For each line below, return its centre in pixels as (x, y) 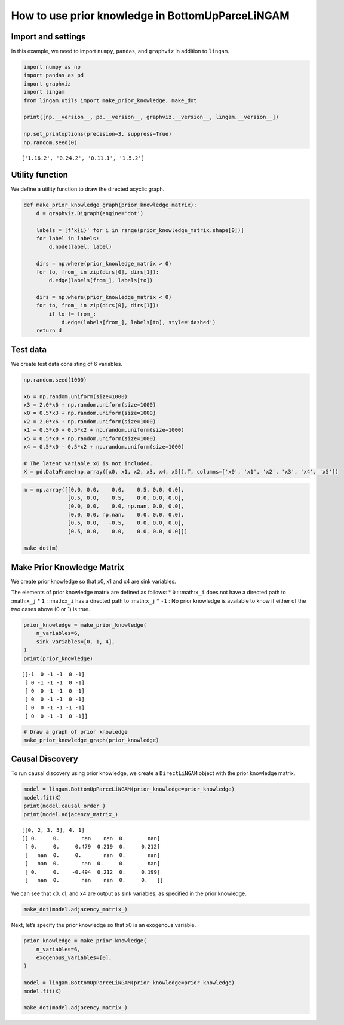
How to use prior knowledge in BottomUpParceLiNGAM (150, 16)
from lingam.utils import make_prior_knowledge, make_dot (110, 100)
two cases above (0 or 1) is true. (50, 609)
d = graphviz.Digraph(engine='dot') (90, 213)
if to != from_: (73, 314)
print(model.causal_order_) (64, 806)
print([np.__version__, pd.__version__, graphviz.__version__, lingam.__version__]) (151, 117)
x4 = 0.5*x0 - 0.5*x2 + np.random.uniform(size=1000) (104, 446)
